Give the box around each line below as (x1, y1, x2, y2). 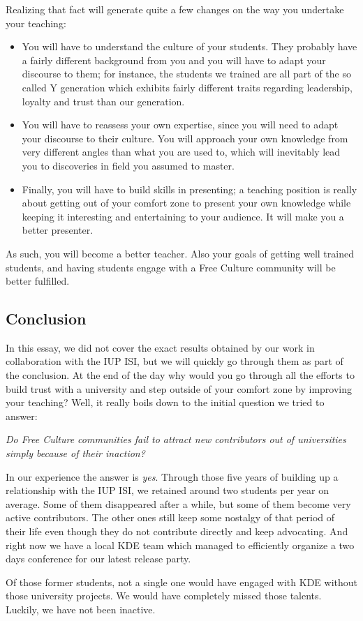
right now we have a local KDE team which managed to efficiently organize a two (6, 537, 355, 552)
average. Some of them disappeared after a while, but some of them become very (6, 496, 351, 511)
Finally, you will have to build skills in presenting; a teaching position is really (22, 181, 357, 196)
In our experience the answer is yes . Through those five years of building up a (6, 469, 339, 484)
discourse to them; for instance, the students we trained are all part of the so (22, 66, 351, 81)
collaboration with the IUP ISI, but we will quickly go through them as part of (6, 354, 343, 368)
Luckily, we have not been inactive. (6, 601, 156, 616)
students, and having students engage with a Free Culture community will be (6, 260, 336, 274)
